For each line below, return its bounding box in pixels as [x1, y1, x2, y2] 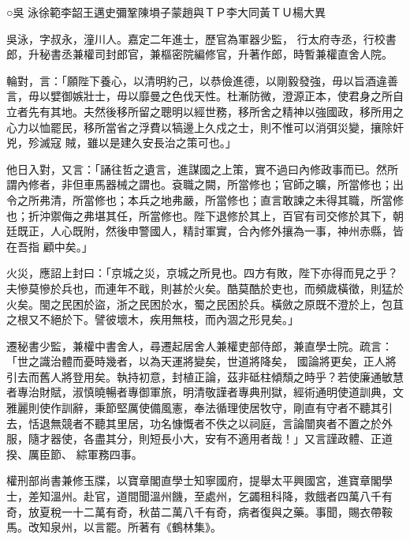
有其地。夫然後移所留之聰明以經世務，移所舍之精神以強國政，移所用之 [39, 103, 404, 119]
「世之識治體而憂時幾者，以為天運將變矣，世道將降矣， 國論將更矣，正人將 [6, 353, 397, 369]
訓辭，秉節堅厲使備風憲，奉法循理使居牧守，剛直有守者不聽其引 [61, 399, 393, 416]
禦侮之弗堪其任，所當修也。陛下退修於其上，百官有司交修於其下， [50, 207, 393, 223]
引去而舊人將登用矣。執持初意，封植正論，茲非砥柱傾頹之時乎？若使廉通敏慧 [6, 368, 404, 384]
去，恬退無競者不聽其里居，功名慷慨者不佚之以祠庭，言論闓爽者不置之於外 [6, 414, 393, 431]
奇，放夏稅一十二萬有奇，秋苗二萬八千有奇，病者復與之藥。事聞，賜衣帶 [6, 503, 382, 519]
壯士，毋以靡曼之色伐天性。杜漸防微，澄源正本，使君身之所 [83, 88, 393, 104]
